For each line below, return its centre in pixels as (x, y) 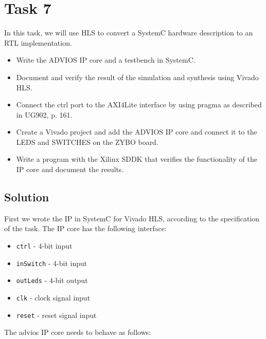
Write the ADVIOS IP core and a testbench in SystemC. (106, 60)
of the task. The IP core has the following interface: (85, 228)
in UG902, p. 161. (44, 114)
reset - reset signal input (56, 315)
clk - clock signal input (53, 298)
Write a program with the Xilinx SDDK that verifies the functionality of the (137, 159)
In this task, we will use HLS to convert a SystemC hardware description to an (129, 33)
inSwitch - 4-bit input (52, 263)
